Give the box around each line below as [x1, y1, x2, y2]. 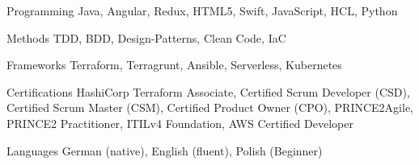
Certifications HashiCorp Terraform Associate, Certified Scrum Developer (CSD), [6, 83, 410, 100]
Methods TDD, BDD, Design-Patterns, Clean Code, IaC [6, 29, 286, 46]
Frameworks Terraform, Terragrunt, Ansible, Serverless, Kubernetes [6, 56, 342, 73]
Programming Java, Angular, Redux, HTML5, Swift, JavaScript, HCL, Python [6, 2, 398, 19]
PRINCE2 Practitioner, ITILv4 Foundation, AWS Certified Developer [6, 114, 353, 131]
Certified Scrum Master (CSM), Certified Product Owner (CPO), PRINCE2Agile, [6, 99, 413, 116]
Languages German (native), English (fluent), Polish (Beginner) [6, 142, 323, 159]
